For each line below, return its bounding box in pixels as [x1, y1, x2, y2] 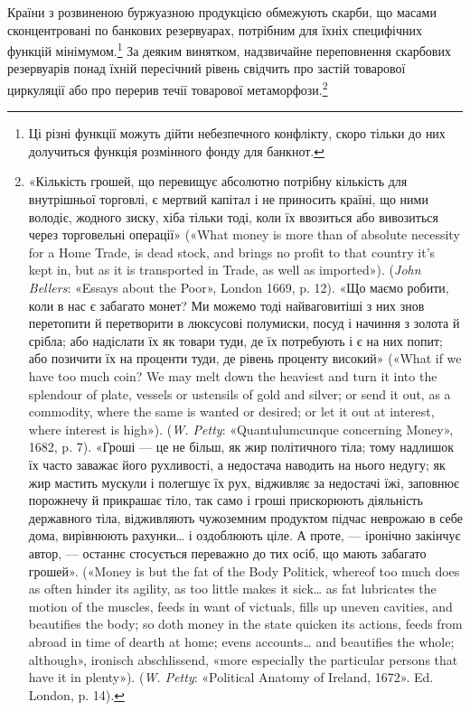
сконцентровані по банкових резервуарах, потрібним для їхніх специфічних [7, 20, 423, 39]
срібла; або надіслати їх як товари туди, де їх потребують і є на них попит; [28, 331, 443, 350]
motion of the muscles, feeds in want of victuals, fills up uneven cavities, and [28, 596, 453, 615]
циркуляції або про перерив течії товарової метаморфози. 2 [7, 78, 328, 98]
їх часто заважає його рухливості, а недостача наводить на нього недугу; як [28, 454, 446, 473]
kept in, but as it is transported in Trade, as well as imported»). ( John [28, 260, 421, 279]
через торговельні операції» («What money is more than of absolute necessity [28, 225, 460, 244]
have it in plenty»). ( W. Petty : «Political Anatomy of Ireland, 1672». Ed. [28, 668, 434, 687]
